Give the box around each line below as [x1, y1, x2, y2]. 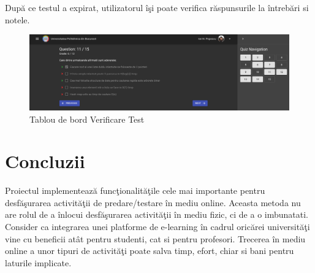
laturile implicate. [5, 256, 72, 269]
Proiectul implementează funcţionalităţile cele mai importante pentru [5, 184, 265, 197]
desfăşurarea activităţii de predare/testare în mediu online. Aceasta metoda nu [5, 196, 301, 209]
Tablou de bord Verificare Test [29, 112, 145, 125]
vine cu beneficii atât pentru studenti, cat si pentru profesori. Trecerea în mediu [5, 232, 306, 245]
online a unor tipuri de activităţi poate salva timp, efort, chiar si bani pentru [5, 244, 294, 257]
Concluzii [5, 148, 85, 174]
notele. [5, 13, 30, 26]
